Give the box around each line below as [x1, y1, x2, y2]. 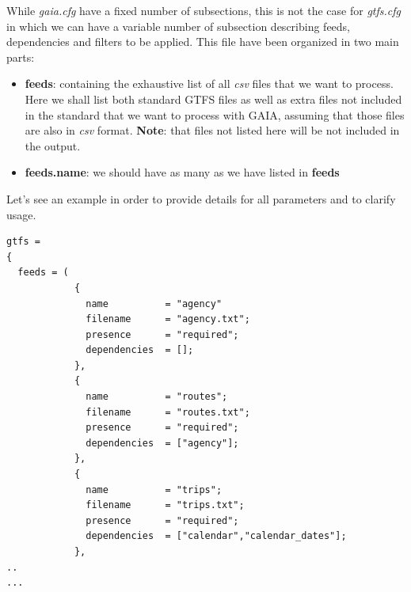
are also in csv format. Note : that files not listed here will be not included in [25, 122, 400, 139]
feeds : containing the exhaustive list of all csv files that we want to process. [25, 75, 394, 92]
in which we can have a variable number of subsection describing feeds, [6, 17, 351, 34]
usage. [6, 206, 36, 222]
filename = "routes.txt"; [86, 406, 250, 418]
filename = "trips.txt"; [86, 499, 245, 511]
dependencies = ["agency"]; [86, 437, 239, 449]
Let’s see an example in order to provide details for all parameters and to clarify [6, 190, 396, 207]
